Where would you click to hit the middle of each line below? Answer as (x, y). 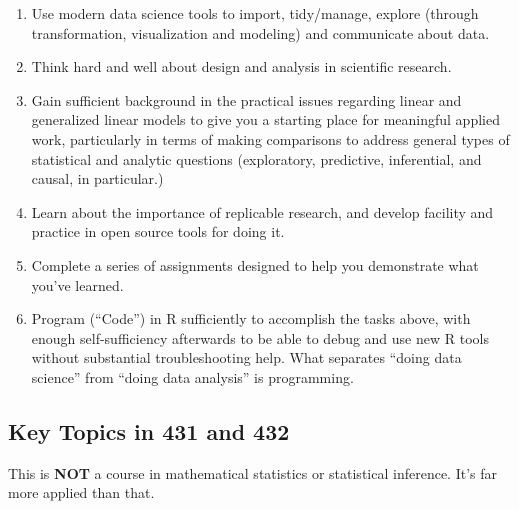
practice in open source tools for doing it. (158, 231)
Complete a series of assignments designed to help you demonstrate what (255, 264)
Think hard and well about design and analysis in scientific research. (241, 66)
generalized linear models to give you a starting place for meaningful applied (265, 119)
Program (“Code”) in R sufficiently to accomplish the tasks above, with (251, 318)
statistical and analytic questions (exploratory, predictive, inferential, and (256, 158)
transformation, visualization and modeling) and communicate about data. (260, 32)
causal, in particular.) (97, 178)
